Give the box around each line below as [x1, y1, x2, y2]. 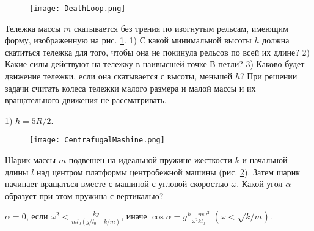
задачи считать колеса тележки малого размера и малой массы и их [5, 81, 256, 94]
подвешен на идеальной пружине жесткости [68, 153, 232, 166]
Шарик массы [5, 153, 56, 166]
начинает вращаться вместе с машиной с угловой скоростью [5, 177, 228, 190]
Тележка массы [5, 21, 61, 34]
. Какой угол [236, 177, 283, 190]
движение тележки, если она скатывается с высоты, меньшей [5, 70, 233, 82]
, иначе [121, 210, 147, 222]
